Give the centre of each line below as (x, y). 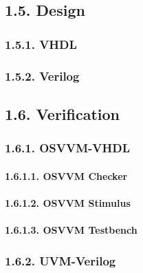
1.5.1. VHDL (41, 44)
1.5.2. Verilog (42, 75)
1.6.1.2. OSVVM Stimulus (68, 202)
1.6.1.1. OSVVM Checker (66, 175)
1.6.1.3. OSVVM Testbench (71, 230)
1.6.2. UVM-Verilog (60, 260)
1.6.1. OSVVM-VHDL (67, 148)
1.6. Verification (63, 113)
